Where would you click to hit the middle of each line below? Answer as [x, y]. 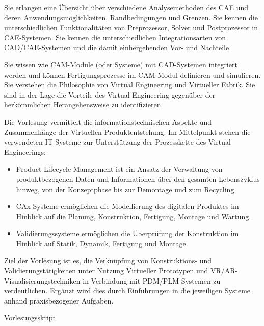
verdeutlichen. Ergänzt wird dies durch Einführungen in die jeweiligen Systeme [127, 290]
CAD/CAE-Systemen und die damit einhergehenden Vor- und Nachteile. [118, 47]
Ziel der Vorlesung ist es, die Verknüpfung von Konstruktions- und [108, 260]
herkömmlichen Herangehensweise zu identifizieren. [84, 104]
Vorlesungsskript [30, 318]
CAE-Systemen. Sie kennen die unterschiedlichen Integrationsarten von [115, 37]
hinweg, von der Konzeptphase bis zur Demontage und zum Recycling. [126, 189]
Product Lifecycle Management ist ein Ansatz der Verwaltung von [119, 169]
